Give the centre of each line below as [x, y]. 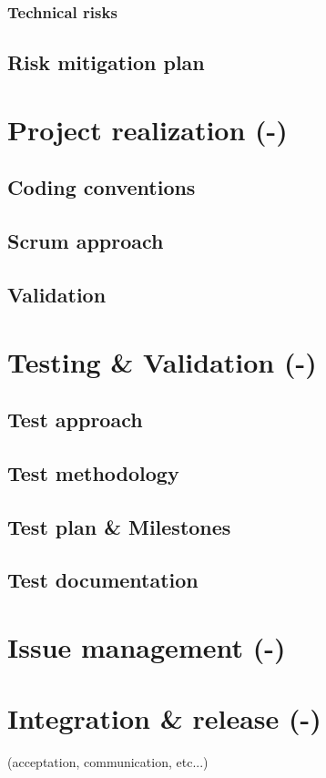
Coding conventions [102, 187]
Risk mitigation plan [106, 62]
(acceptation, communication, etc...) [108, 762]
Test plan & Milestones [119, 526]
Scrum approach [86, 241]
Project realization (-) [148, 129]
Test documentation [103, 580]
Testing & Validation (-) [162, 361]
